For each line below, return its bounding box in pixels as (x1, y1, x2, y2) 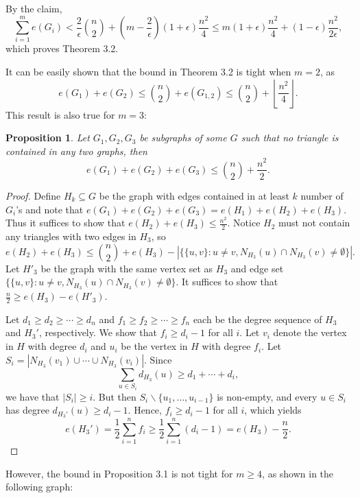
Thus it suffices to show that (5, 215, 125, 230)
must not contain (278, 215, 350, 230)
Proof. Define (5, 188, 61, 202)
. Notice (227, 215, 261, 230)
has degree (5, 403, 49, 417)
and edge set (230, 261, 284, 275)
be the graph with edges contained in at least (99, 188, 289, 202)
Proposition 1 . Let (5, 130, 90, 145)
